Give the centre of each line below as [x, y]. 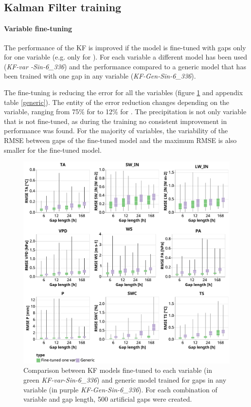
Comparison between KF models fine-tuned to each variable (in [118, 370]
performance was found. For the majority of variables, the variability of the [116, 131]
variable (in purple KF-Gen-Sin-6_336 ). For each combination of [120, 389]
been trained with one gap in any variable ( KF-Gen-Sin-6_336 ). [100, 76]
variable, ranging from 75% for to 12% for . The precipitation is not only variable [125, 112]
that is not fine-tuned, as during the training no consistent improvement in [116, 121]
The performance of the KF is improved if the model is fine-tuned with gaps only [125, 47]
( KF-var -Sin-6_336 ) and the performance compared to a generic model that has [125, 66]
